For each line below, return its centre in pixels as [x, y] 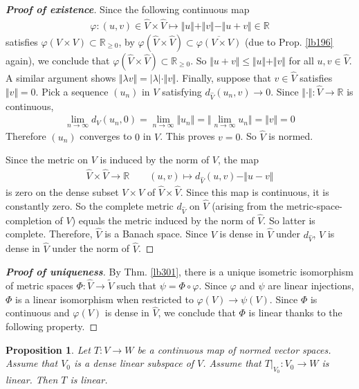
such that [137, 286]
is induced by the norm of [155, 160]
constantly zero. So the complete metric [90, 205]
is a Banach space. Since [156, 234]
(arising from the [248, 205]
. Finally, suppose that [223, 78]
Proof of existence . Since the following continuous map [128, 9]
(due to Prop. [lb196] [289, 41]
